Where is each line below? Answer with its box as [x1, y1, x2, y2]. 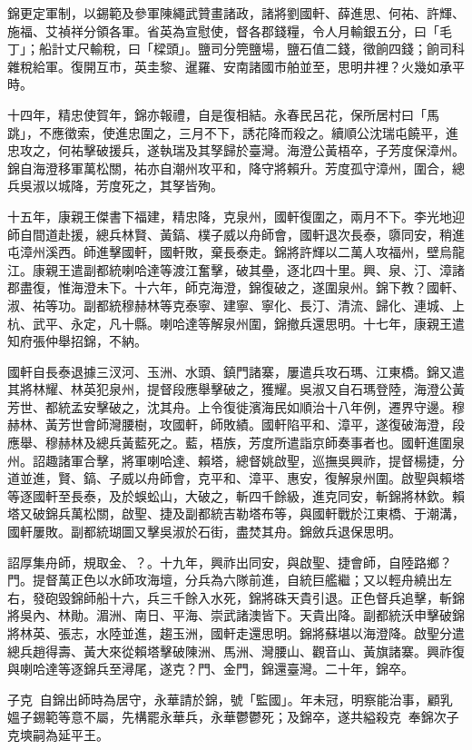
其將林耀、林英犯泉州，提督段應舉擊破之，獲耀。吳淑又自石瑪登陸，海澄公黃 [7, 380, 465, 399]
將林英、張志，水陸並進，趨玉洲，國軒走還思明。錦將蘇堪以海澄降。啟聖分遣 [7, 624, 465, 642]
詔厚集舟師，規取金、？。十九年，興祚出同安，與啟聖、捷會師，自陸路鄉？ [7, 552, 452, 571]
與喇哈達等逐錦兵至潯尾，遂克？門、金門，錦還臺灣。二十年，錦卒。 [7, 659, 414, 678]
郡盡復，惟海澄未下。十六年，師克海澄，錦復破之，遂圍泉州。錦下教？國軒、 [7, 278, 465, 297]
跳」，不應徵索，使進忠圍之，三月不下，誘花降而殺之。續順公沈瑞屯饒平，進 [7, 123, 458, 142]
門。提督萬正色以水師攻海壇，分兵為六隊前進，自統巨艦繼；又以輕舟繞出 [7, 570, 439, 589]
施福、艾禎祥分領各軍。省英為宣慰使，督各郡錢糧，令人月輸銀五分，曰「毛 [7, 21, 452, 40]
